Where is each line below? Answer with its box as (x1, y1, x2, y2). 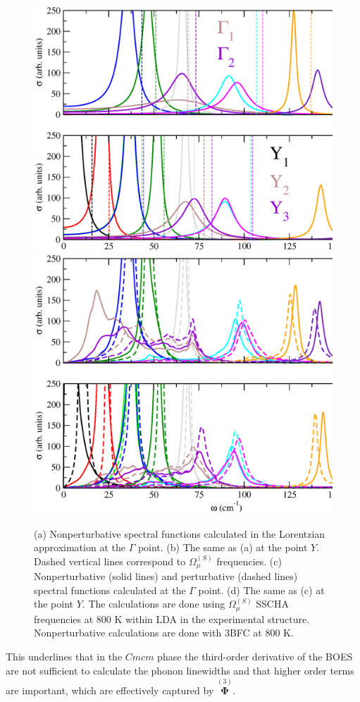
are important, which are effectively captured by (6, 683, 214, 698)
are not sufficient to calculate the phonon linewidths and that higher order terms (6, 663, 354, 677)
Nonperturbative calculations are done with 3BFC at (34, 625, 262, 640)
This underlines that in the (6, 648, 123, 663)
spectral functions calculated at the (34, 582, 186, 597)
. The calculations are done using (82, 596, 225, 611)
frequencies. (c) (216, 553, 282, 568)
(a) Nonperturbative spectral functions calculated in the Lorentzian (34, 526, 325, 541)
